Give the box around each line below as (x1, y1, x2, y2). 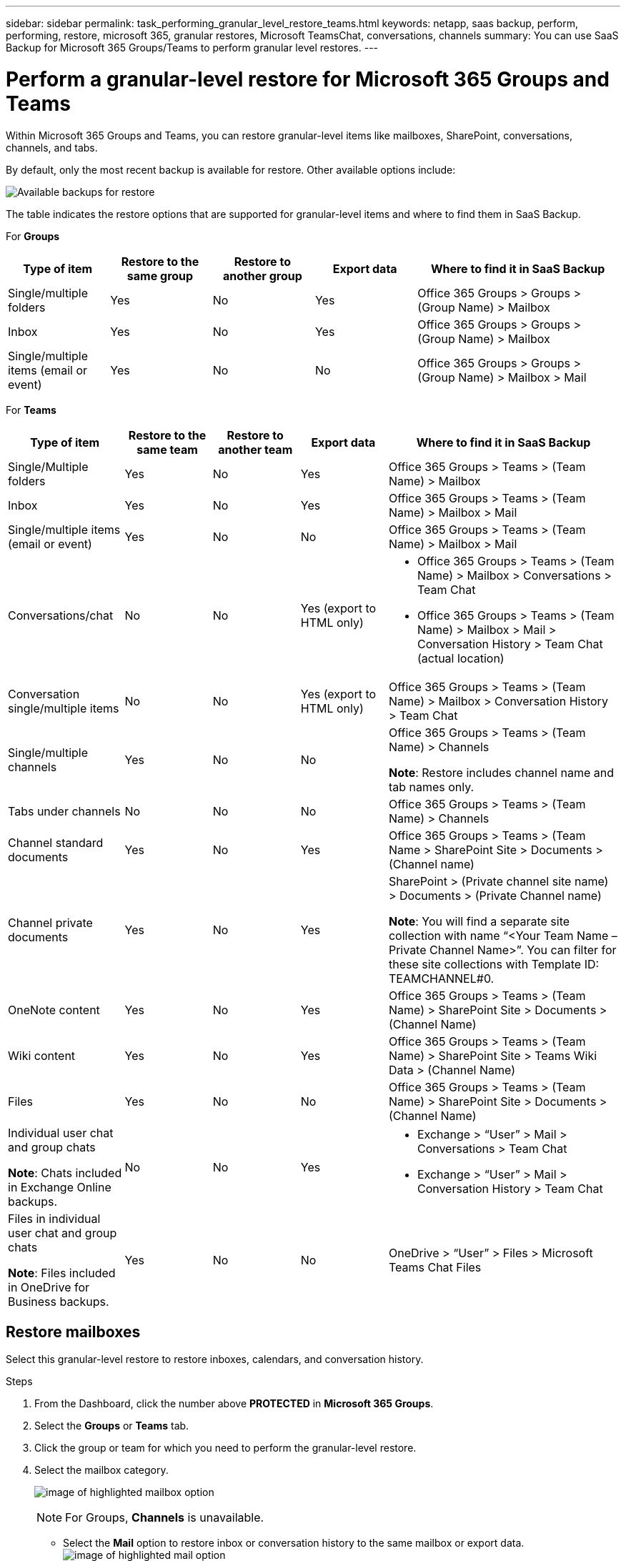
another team (218, 442, 293, 457)
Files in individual (8, 1211, 101, 1226)
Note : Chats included (8, 1165, 122, 1180)
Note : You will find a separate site (388, 913, 570, 928)
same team (136, 442, 198, 457)
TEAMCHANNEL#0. (388, 971, 495, 986)
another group (222, 268, 302, 283)
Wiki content (8, 1048, 76, 1063)
